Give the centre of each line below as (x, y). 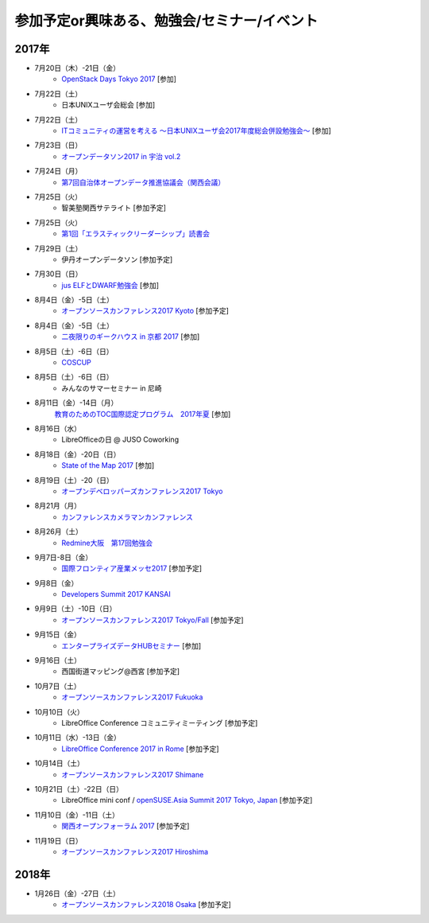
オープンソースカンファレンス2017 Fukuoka (132, 697)
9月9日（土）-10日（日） (75, 609)
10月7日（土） (58, 686)
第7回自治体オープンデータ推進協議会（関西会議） (143, 182)
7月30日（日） (58, 274)
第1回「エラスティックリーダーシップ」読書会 (136, 234)
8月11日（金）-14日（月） (76, 403)
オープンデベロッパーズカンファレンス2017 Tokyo (142, 491)
